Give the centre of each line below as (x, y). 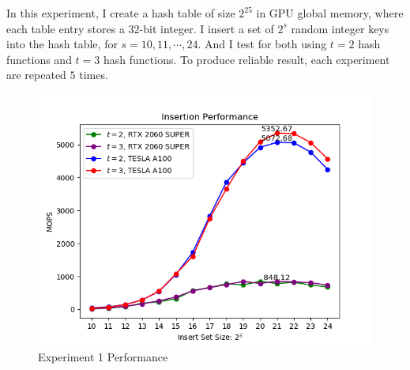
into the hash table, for (62, 44)
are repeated (36, 75)
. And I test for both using (262, 44)
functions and (39, 59)
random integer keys (340, 28)
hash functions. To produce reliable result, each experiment (246, 59)
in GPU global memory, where (330, 13)
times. (94, 75)
